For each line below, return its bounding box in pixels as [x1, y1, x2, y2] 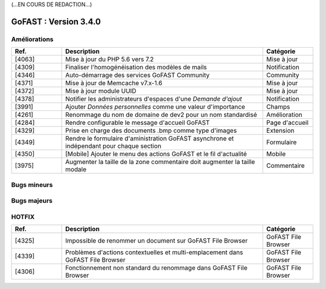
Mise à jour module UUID [65, 87, 136, 95]
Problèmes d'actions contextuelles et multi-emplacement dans [65, 248, 243, 256]
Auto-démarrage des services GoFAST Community [65, 71, 210, 80]
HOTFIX [11, 212, 35, 221]
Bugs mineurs [11, 180, 53, 189]
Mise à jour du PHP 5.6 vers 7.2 [65, 55, 154, 63]
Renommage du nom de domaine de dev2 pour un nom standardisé [65, 110, 257, 119]
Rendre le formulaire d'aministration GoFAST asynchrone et [65, 135, 234, 143]
